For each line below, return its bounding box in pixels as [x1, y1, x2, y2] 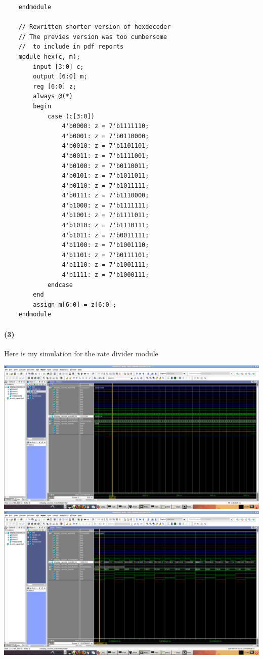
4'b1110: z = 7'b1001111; [62, 261, 149, 269]
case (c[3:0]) [47, 112, 95, 120]
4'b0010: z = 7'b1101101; [62, 142, 149, 150]
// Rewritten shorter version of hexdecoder [18, 23, 171, 31]
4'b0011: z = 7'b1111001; [62, 152, 149, 159]
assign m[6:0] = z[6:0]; [33, 301, 116, 308]
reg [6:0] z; [33, 83, 77, 90]
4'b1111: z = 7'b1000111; [62, 271, 149, 279]
